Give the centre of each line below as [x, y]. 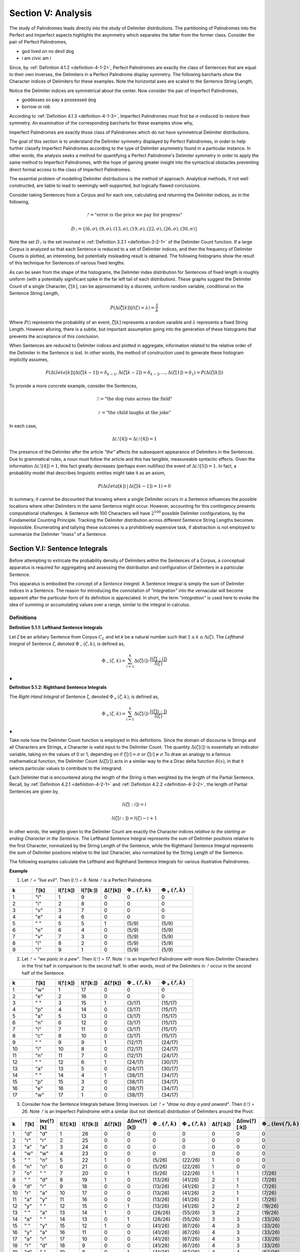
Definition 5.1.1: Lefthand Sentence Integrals [56, 628]
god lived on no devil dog [48, 51]
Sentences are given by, [34, 791]
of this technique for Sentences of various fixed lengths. [67, 263]
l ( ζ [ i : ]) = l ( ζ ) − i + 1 [134, 818]
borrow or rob [36, 107]
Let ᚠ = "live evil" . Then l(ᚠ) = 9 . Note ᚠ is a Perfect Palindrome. [87, 880]
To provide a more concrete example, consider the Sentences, [73, 386]
